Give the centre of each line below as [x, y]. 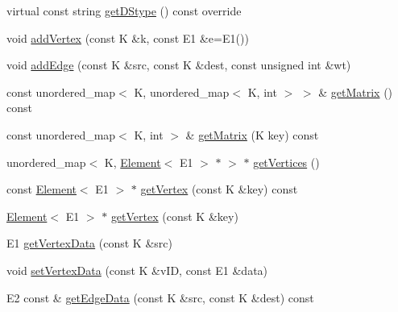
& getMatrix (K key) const [252, 134]
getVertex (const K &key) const [219, 189]
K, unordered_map [182, 92]
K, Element [133, 162]
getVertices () [286, 162]
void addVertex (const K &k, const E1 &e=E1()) [128, 37]
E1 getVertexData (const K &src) [89, 243]
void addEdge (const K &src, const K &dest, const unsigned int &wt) [179, 65]
